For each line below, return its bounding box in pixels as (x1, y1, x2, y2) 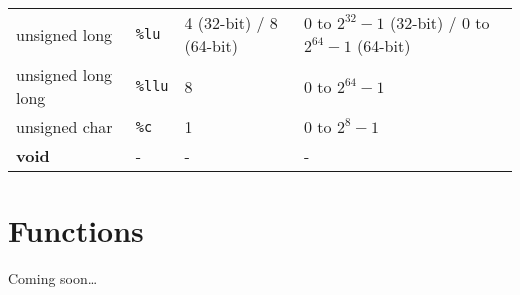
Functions (8, 210, 144, 251)
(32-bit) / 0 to (389, 11, 490, 34)
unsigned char (16, 115, 113, 138)
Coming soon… (8, 268, 98, 289)
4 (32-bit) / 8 (184, 11, 278, 34)
